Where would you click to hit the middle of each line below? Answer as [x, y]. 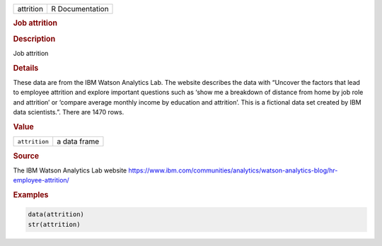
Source [26, 156]
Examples [31, 195]
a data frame [78, 141]
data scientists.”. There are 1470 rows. [69, 112]
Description [34, 39]
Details [26, 68]
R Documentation [80, 9]
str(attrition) [54, 224]
